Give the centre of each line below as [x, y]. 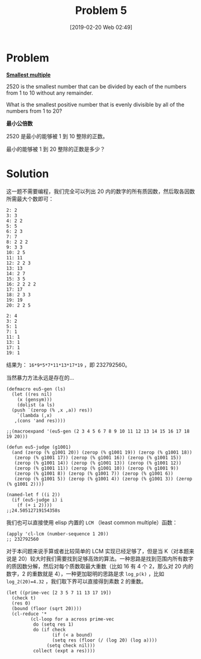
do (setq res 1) [53, 624]
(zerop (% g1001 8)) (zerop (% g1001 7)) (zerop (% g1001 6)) [94, 473]
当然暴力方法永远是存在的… [40, 377]
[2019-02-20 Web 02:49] [101, 27]
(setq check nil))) [71, 645]
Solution [28, 174]
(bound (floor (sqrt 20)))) [47, 608]
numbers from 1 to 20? [34, 111]
